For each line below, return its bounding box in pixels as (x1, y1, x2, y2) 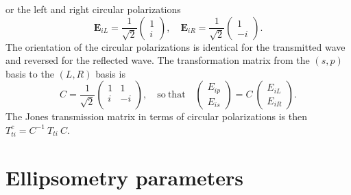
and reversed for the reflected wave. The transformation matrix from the (5, 53, 310, 67)
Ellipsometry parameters (5, 163, 244, 191)
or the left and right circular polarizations (5, 2, 181, 16)
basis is (95, 66, 125, 80)
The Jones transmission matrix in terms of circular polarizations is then (5, 109, 308, 124)
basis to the (5, 66, 54, 80)
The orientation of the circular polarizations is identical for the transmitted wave (5, 39, 346, 54)
